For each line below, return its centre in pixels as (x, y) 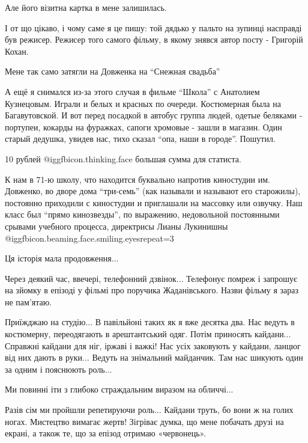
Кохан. (17, 51)
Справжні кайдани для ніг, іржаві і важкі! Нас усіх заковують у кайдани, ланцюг (153, 345)
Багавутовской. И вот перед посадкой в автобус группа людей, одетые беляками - (154, 115)
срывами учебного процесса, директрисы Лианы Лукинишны (116, 226)
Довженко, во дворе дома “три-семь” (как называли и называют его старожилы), (153, 191)
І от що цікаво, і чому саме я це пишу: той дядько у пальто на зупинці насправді (153, 27)
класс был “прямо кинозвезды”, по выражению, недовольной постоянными (142, 214)
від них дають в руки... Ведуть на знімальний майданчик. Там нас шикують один (154, 357)
